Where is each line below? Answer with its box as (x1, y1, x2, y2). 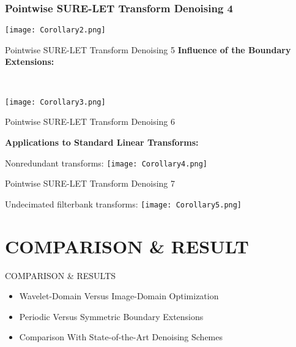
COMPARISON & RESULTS (5, 269, 116, 282)
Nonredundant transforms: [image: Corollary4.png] (5, 156, 208, 169)
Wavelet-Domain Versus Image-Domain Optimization (19, 289, 219, 302)
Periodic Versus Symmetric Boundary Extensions (19, 310, 204, 323)
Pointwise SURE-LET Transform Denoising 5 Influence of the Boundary (5, 43, 291, 56)
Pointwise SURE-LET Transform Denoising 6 (5, 115, 175, 128)
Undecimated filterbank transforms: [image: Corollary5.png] (5, 197, 242, 210)
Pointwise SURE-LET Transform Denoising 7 (5, 177, 175, 190)
